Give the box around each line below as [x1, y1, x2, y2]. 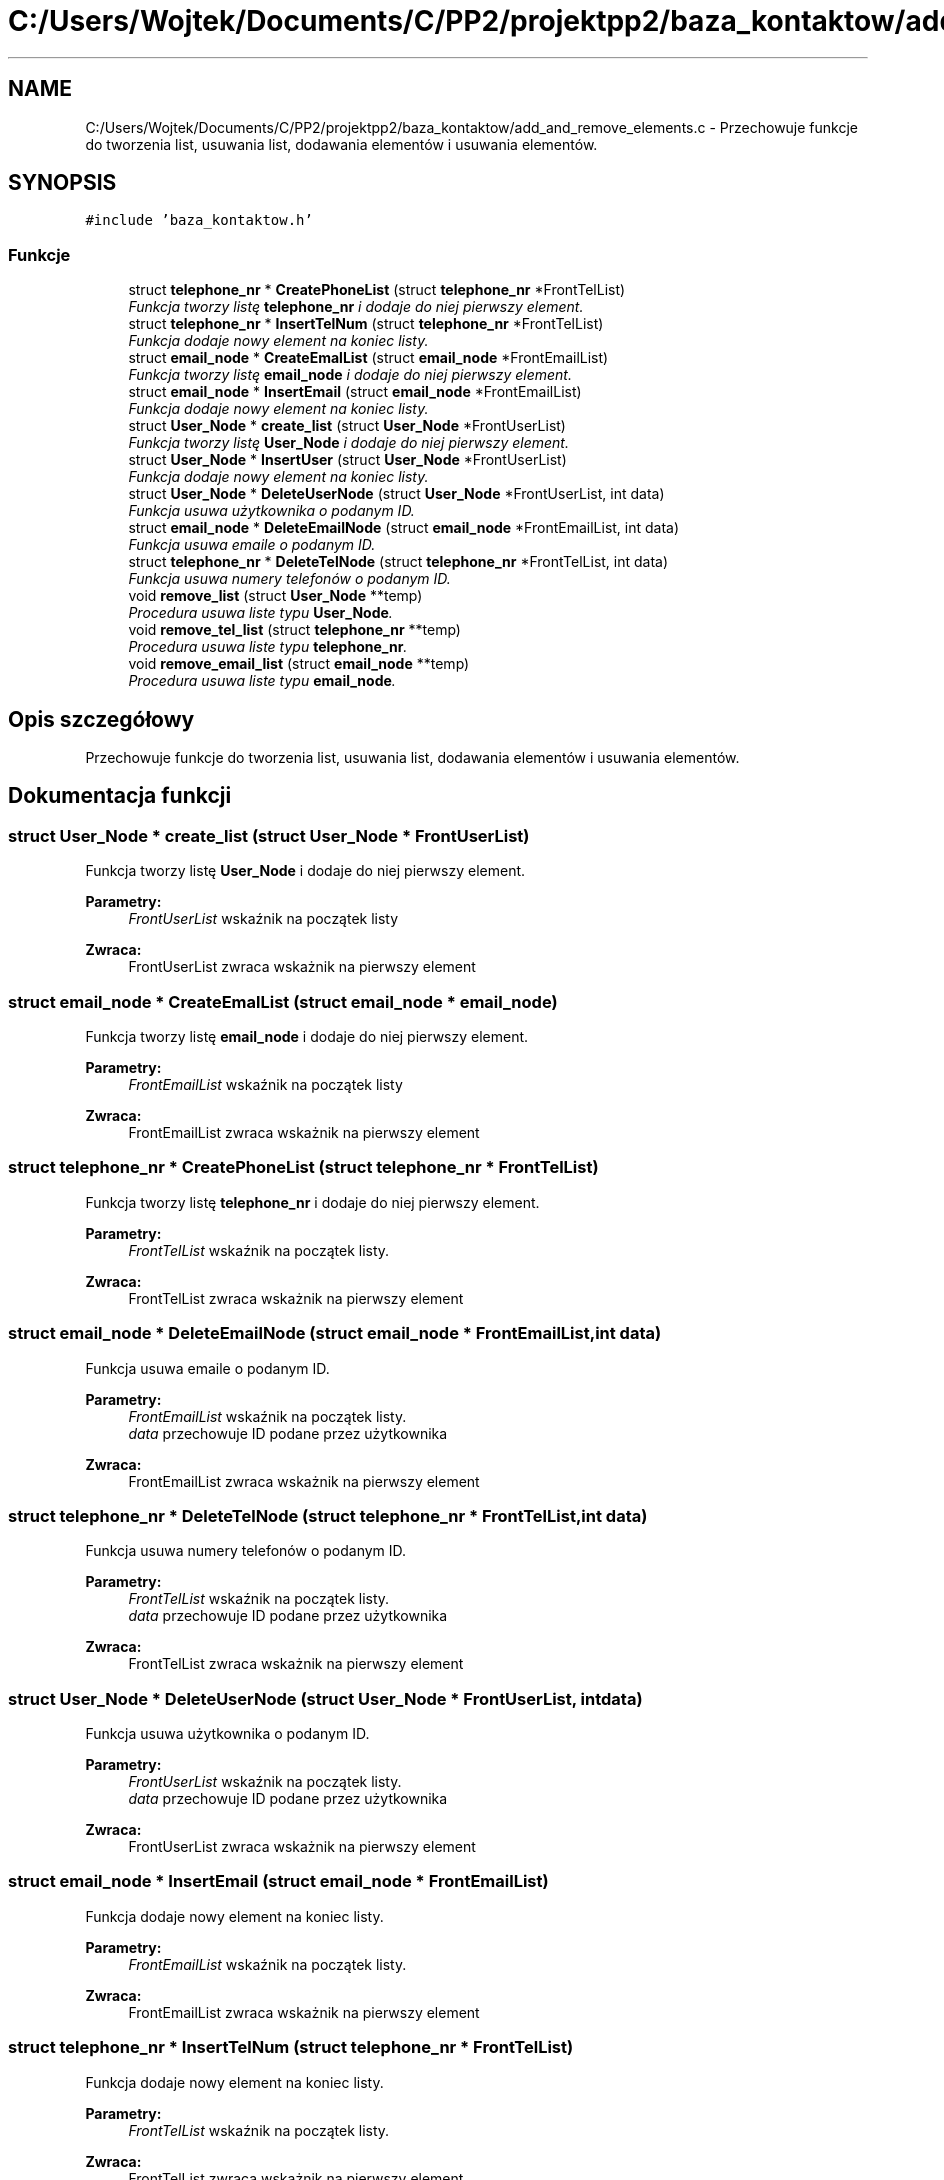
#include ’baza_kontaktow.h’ [85, 212, 313, 229]
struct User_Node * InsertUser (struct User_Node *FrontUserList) [128, 451, 567, 469]
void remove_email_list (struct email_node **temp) [128, 655, 470, 673]
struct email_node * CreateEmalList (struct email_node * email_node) [8, 991, 558, 1012]
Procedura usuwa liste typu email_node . [128, 672, 396, 690]
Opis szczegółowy [8, 706, 195, 732]
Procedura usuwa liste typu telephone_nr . [128, 638, 408, 656]
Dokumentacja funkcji [8, 783, 232, 809]
